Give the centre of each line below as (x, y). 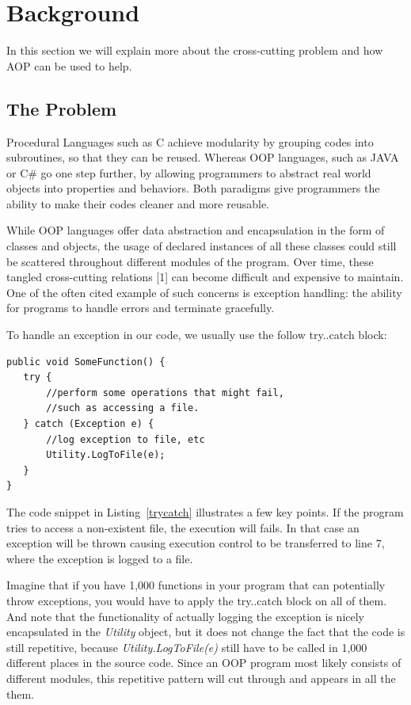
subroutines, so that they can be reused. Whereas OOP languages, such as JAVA (203, 157)
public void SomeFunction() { (86, 362)
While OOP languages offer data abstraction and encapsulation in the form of (196, 230)
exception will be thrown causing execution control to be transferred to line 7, (196, 543)
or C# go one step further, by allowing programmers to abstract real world (189, 172)
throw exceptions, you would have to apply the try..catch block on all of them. (197, 600)
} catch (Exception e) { (89, 424)
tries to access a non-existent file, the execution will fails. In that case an (183, 527)
